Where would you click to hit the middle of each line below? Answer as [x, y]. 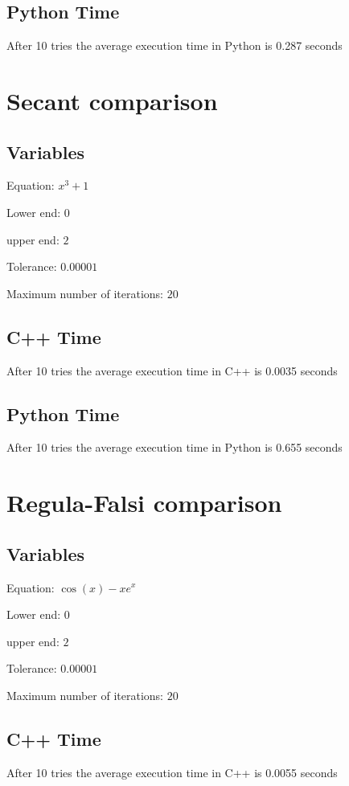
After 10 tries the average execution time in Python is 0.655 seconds [174, 447]
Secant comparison [112, 100]
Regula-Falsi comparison [144, 503]
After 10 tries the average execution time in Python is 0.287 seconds [174, 45]
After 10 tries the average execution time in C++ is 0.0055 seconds [172, 772]
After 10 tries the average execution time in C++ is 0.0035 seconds [172, 370]
